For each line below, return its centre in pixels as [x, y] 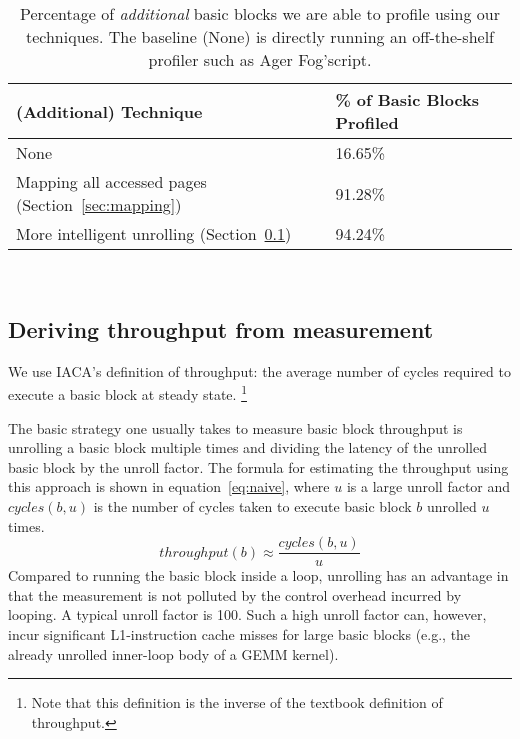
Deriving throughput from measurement [221, 328]
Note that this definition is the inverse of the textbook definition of [237, 702]
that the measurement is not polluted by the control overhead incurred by [235, 594]
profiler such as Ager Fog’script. [260, 59]
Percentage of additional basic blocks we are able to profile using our [260, 13]
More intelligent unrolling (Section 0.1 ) [154, 233]
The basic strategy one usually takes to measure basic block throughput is [235, 427]
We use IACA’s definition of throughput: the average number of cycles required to [259, 370]
